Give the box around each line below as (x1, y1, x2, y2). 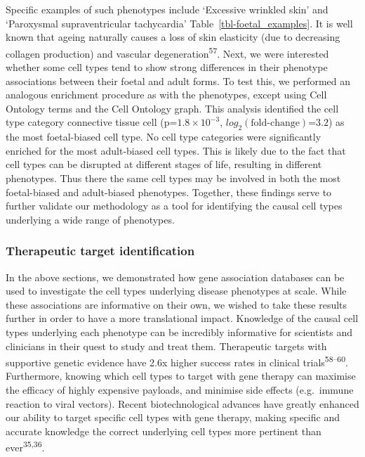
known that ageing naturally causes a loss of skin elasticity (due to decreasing (6, 30, 340, 44)
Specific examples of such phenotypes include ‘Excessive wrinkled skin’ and (6, 2, 328, 16)
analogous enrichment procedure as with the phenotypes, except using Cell (6, 87, 327, 102)
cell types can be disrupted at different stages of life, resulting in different (6, 157, 322, 172)
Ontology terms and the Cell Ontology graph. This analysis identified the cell (6, 101, 339, 115)
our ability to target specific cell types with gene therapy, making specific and (6, 410, 340, 425)
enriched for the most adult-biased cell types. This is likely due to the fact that (6, 143, 346, 157)
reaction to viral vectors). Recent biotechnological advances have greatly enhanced (6, 396, 359, 411)
